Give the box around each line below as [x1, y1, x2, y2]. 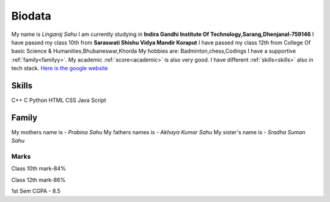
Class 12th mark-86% [11, 176, 66, 183]
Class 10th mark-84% [11, 165, 67, 172]
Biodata [11, 9, 51, 23]
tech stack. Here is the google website [11, 65, 108, 72]
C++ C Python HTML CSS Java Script [11, 96, 106, 104]
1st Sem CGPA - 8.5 [11, 187, 61, 195]
